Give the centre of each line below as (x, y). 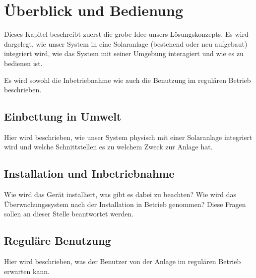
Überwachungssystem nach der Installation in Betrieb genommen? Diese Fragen (125, 204)
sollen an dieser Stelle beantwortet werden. (69, 214)
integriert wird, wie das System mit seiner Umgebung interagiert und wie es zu (124, 53)
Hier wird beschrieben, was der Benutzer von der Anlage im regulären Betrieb (123, 261)
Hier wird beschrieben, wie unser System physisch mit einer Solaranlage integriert (128, 137)
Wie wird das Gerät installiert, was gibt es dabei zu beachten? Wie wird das (120, 194)
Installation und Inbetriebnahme (89, 174)
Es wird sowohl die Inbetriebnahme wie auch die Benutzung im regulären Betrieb (128, 80)
